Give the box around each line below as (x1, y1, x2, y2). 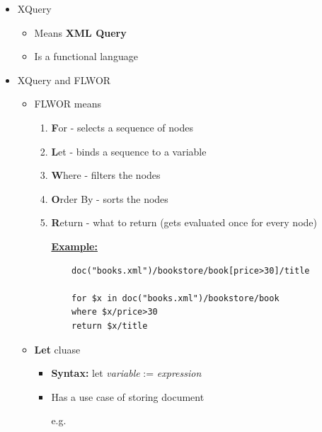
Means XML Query (34, 25, 127, 40)
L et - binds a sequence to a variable (51, 144, 207, 158)
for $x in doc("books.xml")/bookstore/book (71, 293, 280, 303)
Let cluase (34, 341, 81, 356)
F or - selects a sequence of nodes (51, 119, 193, 134)
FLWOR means (34, 96, 101, 111)
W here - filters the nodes (51, 168, 161, 182)
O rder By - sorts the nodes (51, 191, 168, 206)
